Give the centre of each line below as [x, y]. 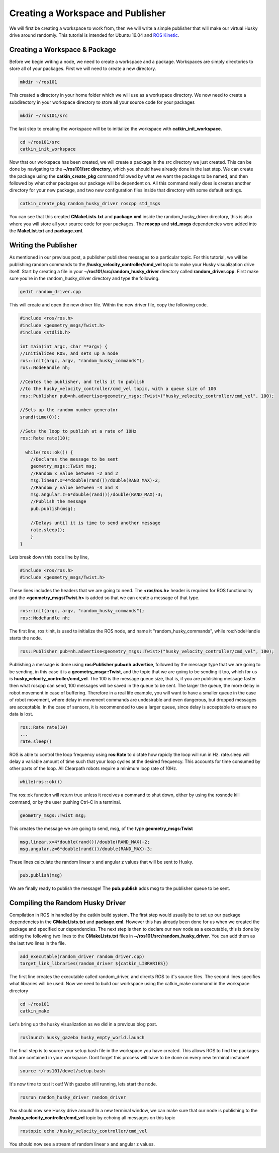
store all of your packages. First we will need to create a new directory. [83, 69]
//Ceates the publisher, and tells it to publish [82, 381]
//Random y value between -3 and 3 [74, 487]
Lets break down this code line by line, [49, 557]
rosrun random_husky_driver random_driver [73, 1098]
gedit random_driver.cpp [51, 292]
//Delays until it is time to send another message [96, 523]
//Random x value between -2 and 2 [74, 473]
